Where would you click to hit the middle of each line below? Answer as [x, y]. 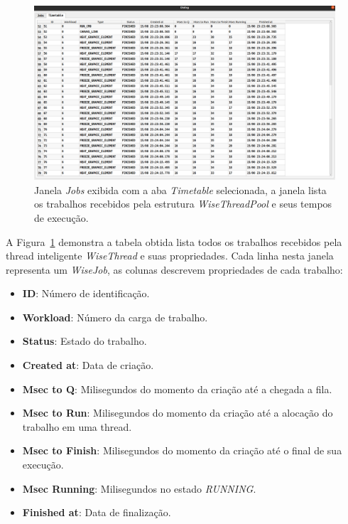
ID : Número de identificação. [86, 293]
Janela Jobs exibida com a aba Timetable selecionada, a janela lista [180, 189]
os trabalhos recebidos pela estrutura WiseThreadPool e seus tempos [183, 204]
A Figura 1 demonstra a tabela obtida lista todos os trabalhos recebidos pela [174, 241]
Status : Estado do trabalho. [85, 341]
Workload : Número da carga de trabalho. [115, 317]
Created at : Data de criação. [88, 365]
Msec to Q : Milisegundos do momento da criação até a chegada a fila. [177, 389]
